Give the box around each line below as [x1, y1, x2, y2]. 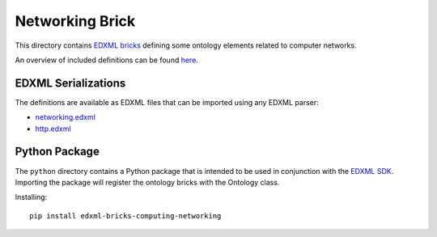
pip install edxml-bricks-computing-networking [29, 211, 222, 220]
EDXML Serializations [15, 76, 126, 90]
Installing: [15, 193, 48, 202]
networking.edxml [35, 112, 96, 122]
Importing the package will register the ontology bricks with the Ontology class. [15, 177, 280, 187]
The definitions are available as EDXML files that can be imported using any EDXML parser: [15, 97, 319, 107]
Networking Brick [15, 12, 136, 30]
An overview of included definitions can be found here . [15, 55, 198, 65]
